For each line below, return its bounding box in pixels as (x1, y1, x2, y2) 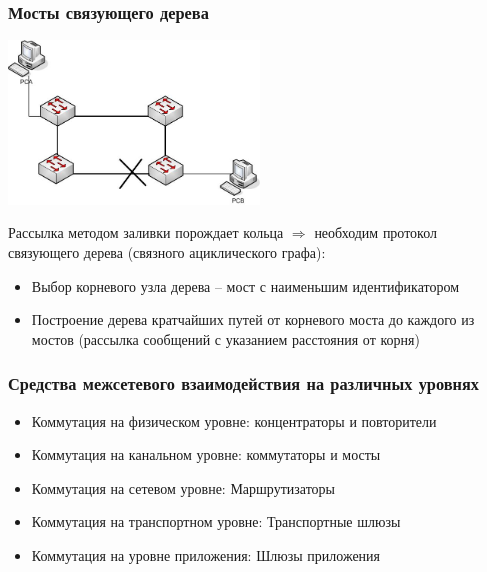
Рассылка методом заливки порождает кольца (8, 222, 284, 243)
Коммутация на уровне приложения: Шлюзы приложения (31, 544, 381, 565)
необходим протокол (314, 222, 438, 243)
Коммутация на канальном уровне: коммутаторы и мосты (31, 444, 381, 465)
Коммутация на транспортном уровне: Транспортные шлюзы (31, 511, 401, 532)
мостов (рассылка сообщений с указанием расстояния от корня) (31, 328, 420, 349)
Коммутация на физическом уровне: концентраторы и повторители (31, 410, 437, 431)
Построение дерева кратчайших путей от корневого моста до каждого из (31, 309, 475, 330)
